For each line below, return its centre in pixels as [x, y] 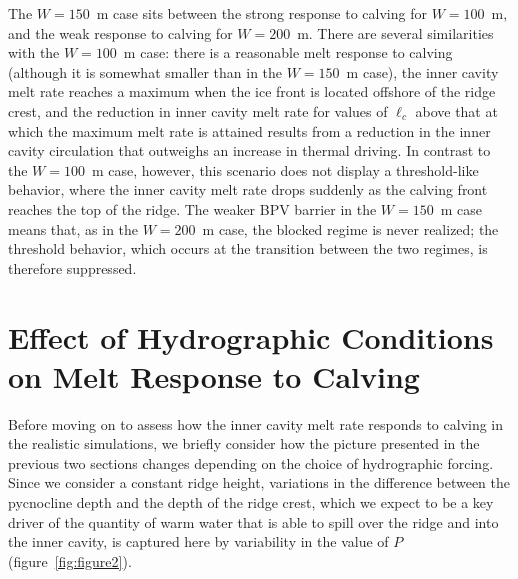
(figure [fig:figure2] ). [70, 560]
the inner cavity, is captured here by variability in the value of [198, 541]
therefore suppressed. [72, 267]
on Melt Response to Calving [214, 375]
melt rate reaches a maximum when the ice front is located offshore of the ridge [252, 91]
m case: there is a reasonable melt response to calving [288, 52]
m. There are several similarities [395, 32]
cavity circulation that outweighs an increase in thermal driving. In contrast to [249, 150]
